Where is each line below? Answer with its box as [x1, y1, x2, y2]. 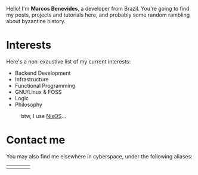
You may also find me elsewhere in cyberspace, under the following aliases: [6, 152, 193, 160]
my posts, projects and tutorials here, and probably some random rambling [6, 11, 190, 18]
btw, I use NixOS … [21, 112, 67, 119]
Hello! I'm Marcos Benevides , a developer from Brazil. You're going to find [6, 5, 190, 12]
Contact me [6, 133, 66, 147]
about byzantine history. [6, 18, 66, 24]
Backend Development [14, 69, 71, 77]
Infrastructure [14, 75, 49, 82]
